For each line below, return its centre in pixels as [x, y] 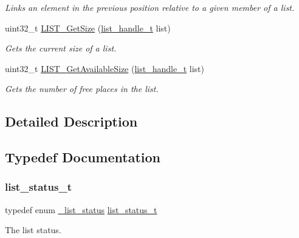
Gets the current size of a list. [61, 48]
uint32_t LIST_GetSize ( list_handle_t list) [88, 28]
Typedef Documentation [83, 157]
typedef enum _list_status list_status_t [81, 209]
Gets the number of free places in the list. [82, 89]
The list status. [33, 230]
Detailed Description [71, 121]
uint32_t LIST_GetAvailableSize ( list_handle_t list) [105, 68]
